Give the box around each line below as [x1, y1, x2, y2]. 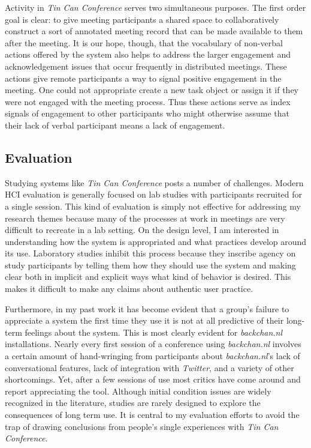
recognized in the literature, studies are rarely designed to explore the [5, 396, 261, 409]
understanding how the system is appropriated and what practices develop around [5, 235, 307, 247]
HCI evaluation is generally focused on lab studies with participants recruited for [5, 188, 303, 201]
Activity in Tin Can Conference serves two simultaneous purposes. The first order [5, 1, 306, 13]
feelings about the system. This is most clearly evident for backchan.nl [25, 325, 283, 338]
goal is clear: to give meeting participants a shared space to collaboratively [5, 13, 279, 25]
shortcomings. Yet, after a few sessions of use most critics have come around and [5, 373, 301, 386]
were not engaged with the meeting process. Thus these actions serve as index [5, 95, 291, 107]
